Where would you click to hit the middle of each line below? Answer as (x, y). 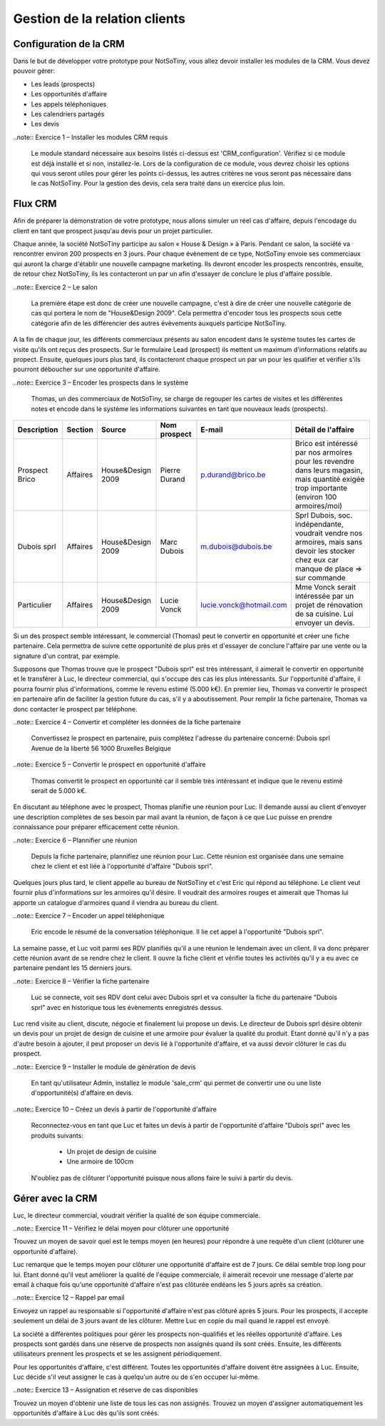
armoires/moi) (318, 505)
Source (113, 430)
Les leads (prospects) (63, 84)
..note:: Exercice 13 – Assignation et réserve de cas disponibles (106, 1390)
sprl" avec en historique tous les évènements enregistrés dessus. (127, 1007)
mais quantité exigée (330, 479)
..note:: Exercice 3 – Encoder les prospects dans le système (101, 383)
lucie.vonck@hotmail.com (244, 605)
